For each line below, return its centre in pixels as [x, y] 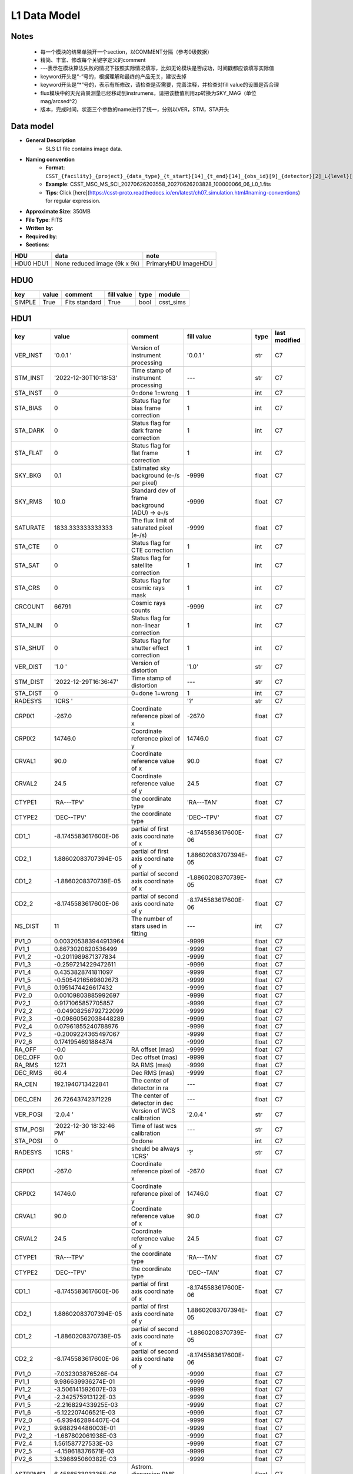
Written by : [39, 228]
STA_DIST [28, 693]
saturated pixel [152, 528]
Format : [55, 167]
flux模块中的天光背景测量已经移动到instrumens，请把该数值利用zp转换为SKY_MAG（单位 [149, 93]
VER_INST [29, 356]
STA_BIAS [28, 408]
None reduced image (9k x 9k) [97, 264]
